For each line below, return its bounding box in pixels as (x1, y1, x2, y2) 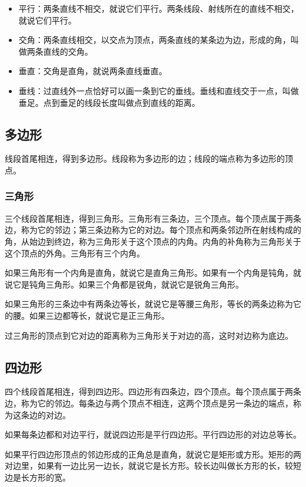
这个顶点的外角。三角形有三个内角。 (5, 246, 145, 259)
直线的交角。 (43, 45, 93, 57)
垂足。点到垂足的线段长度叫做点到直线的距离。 (18, 96, 200, 108)
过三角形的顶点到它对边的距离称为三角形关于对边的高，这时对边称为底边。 (5, 329, 293, 341)
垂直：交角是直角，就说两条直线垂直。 (18, 65, 167, 77)
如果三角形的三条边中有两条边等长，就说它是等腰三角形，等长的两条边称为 (5, 298, 293, 310)
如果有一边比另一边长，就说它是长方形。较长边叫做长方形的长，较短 (37, 459, 301, 472)
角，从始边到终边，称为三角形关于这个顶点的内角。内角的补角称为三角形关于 (5, 235, 301, 247)
